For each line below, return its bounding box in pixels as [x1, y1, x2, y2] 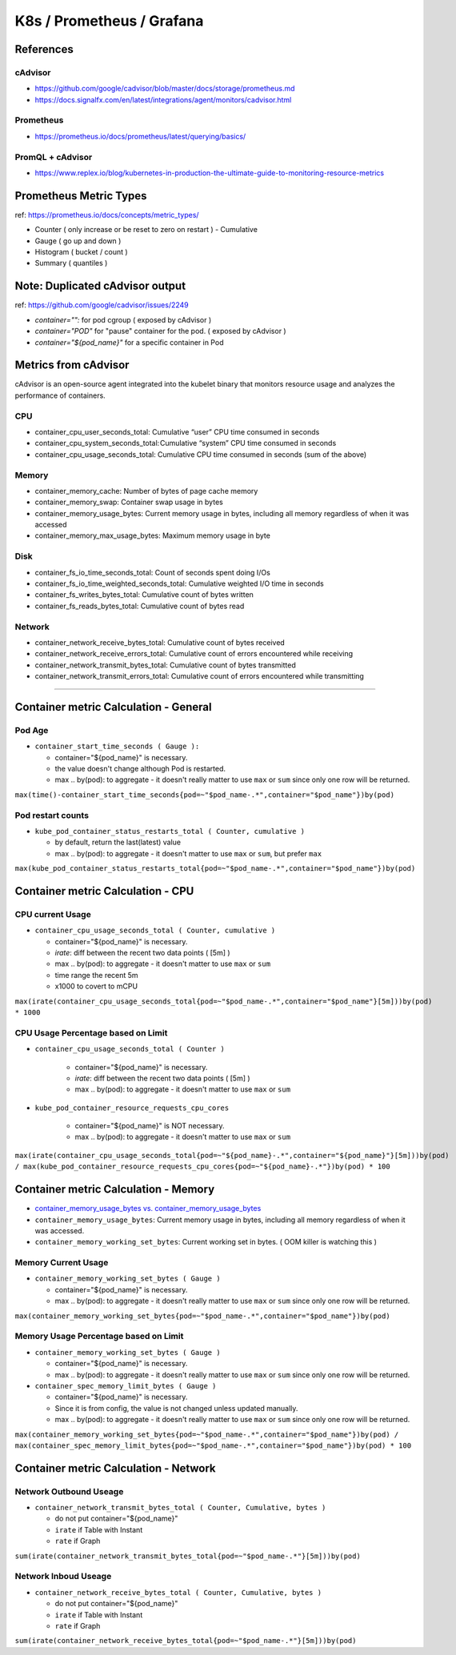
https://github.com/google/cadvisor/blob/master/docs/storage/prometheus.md [34, 84, 295, 94]
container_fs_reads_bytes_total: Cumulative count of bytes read [34, 601, 245, 611]
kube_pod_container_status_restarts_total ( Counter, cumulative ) [34, 827, 306, 836]
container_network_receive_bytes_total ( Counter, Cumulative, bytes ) [34, 1588, 322, 1597]
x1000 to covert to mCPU [54, 981, 138, 992]
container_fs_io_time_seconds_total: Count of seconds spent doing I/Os [34, 567, 271, 577]
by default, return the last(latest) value [54, 837, 182, 848]
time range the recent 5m [54, 970, 139, 980]
